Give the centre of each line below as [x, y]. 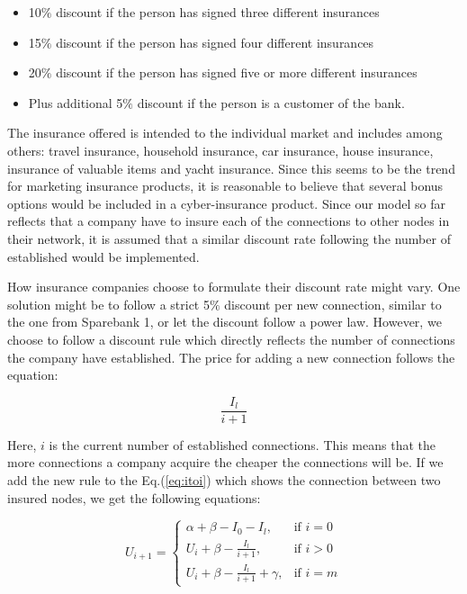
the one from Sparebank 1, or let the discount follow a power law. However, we [225, 322]
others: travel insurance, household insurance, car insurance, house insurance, [220, 150]
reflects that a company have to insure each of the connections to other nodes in [229, 221]
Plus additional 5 [76, 102]
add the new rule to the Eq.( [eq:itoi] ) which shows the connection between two [224, 479]
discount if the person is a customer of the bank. [271, 102]
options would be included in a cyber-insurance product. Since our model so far [226, 203]
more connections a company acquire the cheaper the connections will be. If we [225, 462]
